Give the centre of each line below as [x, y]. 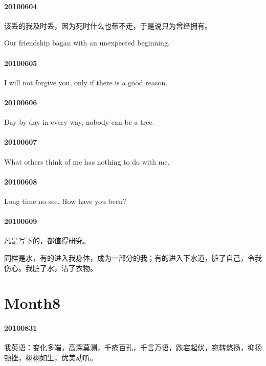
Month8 [32, 303]
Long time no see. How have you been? [65, 201]
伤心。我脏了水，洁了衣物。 [51, 268]
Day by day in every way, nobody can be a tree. [79, 122]
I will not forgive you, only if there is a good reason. [86, 82]
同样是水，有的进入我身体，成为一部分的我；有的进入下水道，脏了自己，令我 [133, 257]
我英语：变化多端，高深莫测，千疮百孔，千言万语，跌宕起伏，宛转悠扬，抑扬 [133, 347]
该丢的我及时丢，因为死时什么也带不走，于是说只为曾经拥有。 [108, 25]
